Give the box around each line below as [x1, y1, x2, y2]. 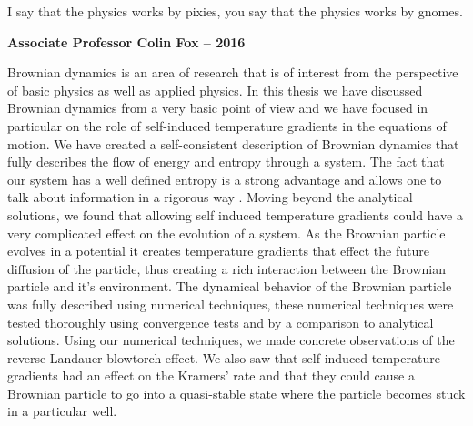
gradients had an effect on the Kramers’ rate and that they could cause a [7, 366, 415, 385]
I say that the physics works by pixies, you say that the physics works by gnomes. [7, 2, 463, 20]
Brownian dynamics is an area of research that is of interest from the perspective [7, 63, 458, 82]
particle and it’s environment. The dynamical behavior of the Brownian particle [7, 277, 452, 296]
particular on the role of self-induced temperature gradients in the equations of [7, 116, 447, 135]
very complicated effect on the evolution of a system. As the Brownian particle [7, 223, 446, 242]
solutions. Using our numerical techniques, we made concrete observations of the [7, 330, 455, 350]
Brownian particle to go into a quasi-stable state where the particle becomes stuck [7, 383, 466, 402]
